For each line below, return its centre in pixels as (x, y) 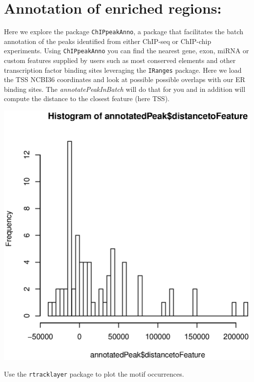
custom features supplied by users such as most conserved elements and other (120, 60)
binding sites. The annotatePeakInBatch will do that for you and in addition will (125, 89)
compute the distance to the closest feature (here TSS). (87, 98)
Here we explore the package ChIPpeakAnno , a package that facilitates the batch (124, 32)
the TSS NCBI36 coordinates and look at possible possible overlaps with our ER (125, 79)
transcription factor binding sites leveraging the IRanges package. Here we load (123, 70)
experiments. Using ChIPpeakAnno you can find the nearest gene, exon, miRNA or (127, 51)
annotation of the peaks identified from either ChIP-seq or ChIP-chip (108, 41)
